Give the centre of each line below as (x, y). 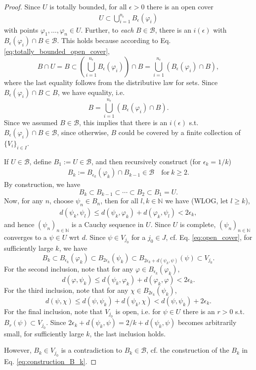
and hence (19, 224)
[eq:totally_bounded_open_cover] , (57, 51)
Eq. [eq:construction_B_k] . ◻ (50, 361)
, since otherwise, (83, 132)
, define (40, 161)
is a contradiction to (92, 350)
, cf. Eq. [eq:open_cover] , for (209, 237)
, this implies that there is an (123, 122)
